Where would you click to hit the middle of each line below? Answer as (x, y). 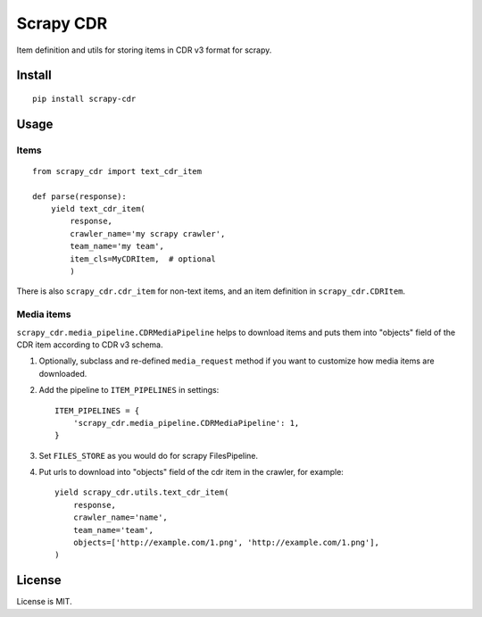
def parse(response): (79, 196)
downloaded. (63, 373)
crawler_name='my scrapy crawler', (148, 233)
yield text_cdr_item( (98, 209)
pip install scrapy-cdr (84, 99)
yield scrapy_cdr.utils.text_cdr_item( (142, 492)
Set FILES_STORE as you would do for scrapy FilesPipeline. (149, 455)
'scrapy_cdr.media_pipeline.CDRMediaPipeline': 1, (186, 423)
